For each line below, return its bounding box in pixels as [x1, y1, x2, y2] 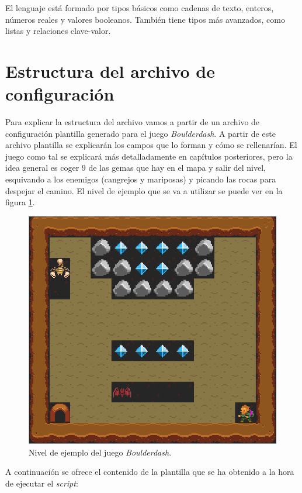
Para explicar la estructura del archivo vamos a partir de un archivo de [5, 116, 260, 128]
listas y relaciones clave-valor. [5, 25, 111, 37]
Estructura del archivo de [5, 58, 215, 82]
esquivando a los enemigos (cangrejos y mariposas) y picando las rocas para [5, 173, 276, 185]
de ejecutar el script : [5, 477, 78, 489]
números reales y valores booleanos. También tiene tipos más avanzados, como [5, 13, 285, 25]
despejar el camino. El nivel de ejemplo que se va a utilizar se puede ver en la [5, 184, 283, 196]
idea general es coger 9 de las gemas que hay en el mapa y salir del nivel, [5, 161, 266, 174]
